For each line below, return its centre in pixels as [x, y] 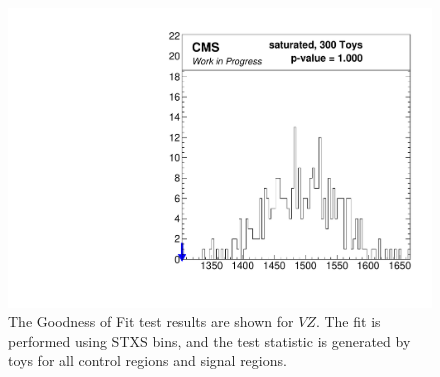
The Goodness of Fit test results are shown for [151, 321]
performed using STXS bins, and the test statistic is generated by [209, 340]
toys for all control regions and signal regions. [147, 360]
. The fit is [348, 321]
